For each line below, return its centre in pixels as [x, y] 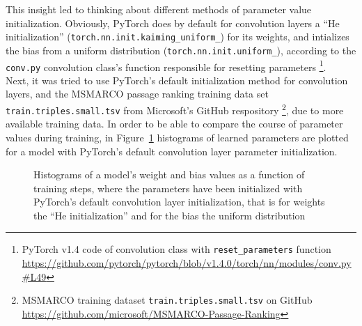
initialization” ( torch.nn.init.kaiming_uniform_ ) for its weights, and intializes [178, 37]
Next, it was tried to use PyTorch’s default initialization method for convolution [177, 80]
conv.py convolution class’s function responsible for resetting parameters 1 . [166, 65]
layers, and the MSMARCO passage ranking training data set [137, 94]
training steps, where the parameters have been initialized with [168, 188]
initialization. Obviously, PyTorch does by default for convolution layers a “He [173, 23]
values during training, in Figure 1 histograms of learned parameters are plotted [177, 137]
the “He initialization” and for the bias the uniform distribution [170, 215]
